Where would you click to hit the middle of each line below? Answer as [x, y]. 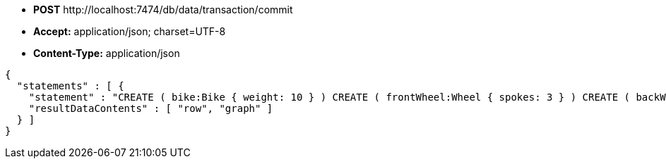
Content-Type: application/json [107, 53]
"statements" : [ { [70, 86]
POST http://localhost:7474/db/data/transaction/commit [163, 10]
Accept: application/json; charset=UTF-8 [130, 31]
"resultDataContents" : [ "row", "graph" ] [151, 108]
